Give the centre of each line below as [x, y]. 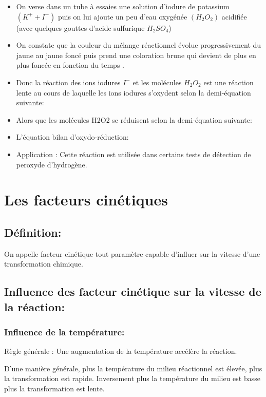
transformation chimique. [44, 264]
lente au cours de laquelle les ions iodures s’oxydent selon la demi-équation [134, 92]
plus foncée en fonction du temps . [70, 65]
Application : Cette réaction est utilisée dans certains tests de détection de [134, 154]
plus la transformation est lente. [54, 389]
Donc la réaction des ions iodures [68, 82]
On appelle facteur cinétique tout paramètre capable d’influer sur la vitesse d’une [132, 253]
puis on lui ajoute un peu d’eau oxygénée [122, 16]
